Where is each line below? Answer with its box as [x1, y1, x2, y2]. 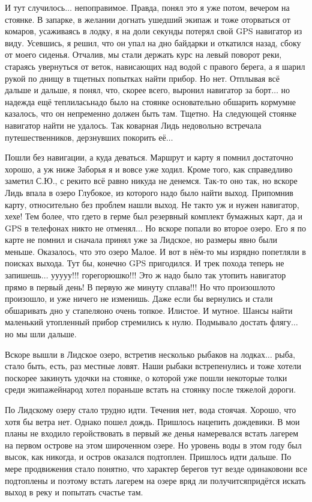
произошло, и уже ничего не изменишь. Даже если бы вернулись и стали [5, 292, 273, 305]
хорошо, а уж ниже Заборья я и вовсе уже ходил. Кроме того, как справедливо [5, 162, 293, 175]
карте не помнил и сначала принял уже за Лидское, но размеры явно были [5, 233, 278, 246]
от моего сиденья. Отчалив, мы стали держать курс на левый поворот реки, [5, 48, 282, 61]
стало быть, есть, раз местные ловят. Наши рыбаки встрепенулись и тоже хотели [5, 360, 302, 372]
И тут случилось [5, 1, 65, 13]
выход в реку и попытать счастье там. [5, 486, 143, 498]
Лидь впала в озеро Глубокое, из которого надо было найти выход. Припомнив [5, 186, 293, 198]
